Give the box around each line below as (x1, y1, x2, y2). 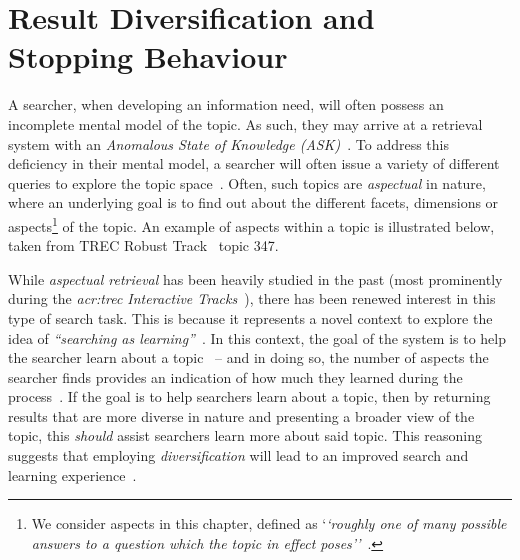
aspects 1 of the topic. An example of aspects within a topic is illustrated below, (8, 212, 495, 236)
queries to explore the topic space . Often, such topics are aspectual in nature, (8, 172, 486, 193)
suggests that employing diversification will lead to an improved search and (8, 445, 469, 466)
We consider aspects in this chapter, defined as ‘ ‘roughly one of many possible (31, 513, 507, 534)
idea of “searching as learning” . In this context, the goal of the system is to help (8, 327, 506, 348)
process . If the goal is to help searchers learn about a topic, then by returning (8, 386, 491, 407)
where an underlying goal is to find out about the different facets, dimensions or (8, 192, 499, 213)
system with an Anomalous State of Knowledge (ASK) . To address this (8, 133, 449, 154)
